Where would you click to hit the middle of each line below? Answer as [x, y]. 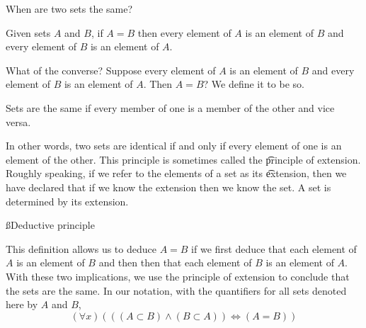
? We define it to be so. [254, 84]
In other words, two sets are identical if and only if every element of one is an [174, 146]
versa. [18, 121]
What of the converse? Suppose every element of [111, 70]
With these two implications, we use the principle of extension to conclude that [178, 276]
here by [22, 304]
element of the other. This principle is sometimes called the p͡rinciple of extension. [183, 159]
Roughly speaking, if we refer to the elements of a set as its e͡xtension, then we [176, 173]
